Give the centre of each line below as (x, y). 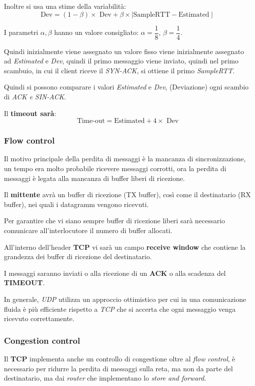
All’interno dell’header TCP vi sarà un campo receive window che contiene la (125, 247)
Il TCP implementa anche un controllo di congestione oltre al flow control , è (120, 358)
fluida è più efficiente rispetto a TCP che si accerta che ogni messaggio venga (120, 309)
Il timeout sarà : (30, 113)
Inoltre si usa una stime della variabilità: (65, 6)
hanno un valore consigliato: (96, 32)
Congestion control (42, 340)
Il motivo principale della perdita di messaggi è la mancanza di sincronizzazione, (125, 159)
